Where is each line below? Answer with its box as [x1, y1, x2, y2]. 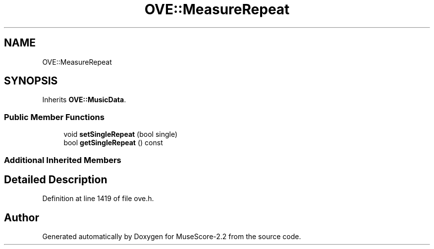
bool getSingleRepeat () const [63, 138, 163, 147]
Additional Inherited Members [4, 155, 121, 165]
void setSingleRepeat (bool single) [63, 130, 178, 139]
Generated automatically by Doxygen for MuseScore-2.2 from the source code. [42, 232, 301, 241]
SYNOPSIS [4, 75, 58, 87]
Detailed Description [4, 173, 108, 186]
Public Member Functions [4, 112, 105, 122]
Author [4, 211, 39, 224]
